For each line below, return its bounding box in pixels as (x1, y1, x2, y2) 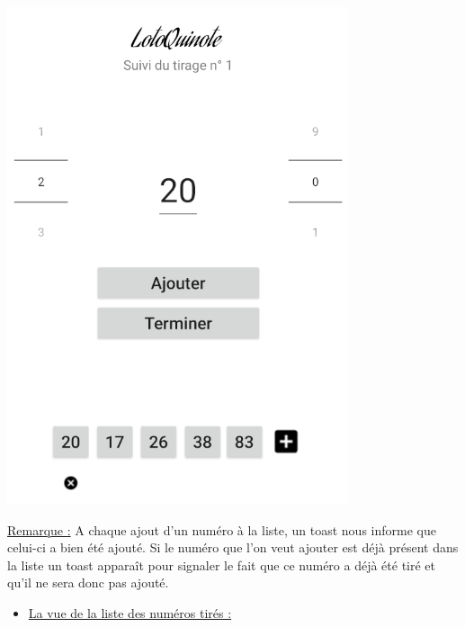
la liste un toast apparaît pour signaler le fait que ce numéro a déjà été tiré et (7, 555, 436, 574)
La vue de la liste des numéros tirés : (28, 603, 232, 622)
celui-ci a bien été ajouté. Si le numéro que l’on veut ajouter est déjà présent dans (7, 538, 459, 557)
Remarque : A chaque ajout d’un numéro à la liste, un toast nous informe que (7, 520, 436, 539)
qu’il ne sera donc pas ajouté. (7, 573, 169, 592)
